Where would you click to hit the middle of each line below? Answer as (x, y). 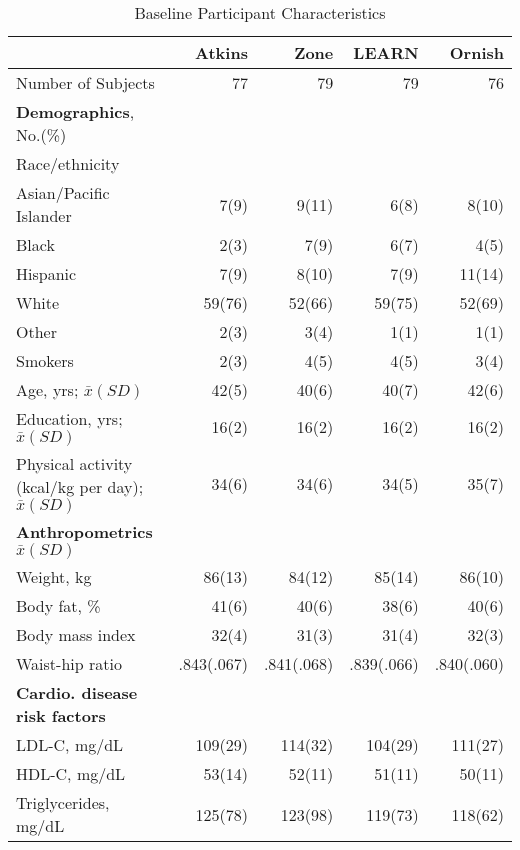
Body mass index (76, 634)
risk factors (61, 715)
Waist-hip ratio (69, 663)
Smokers (45, 360)
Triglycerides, (63, 802)
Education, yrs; (69, 418)
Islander (44, 215)
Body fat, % (58, 605)
